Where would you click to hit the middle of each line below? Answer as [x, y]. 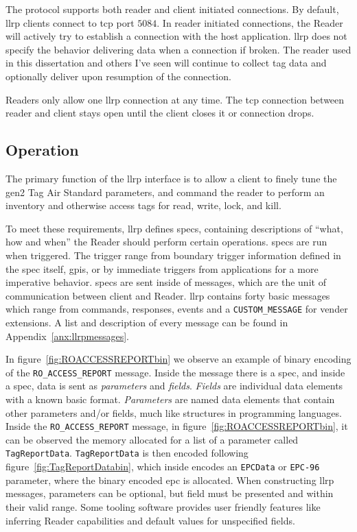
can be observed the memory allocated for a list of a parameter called [152, 439]
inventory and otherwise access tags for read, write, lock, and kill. [143, 205]
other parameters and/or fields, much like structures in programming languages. [174, 412]
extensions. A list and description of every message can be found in [147, 322]
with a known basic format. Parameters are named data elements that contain [170, 399]
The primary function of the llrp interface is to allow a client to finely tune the [171, 178]
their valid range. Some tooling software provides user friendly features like [163, 506]
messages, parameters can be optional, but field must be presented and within [170, 493]
